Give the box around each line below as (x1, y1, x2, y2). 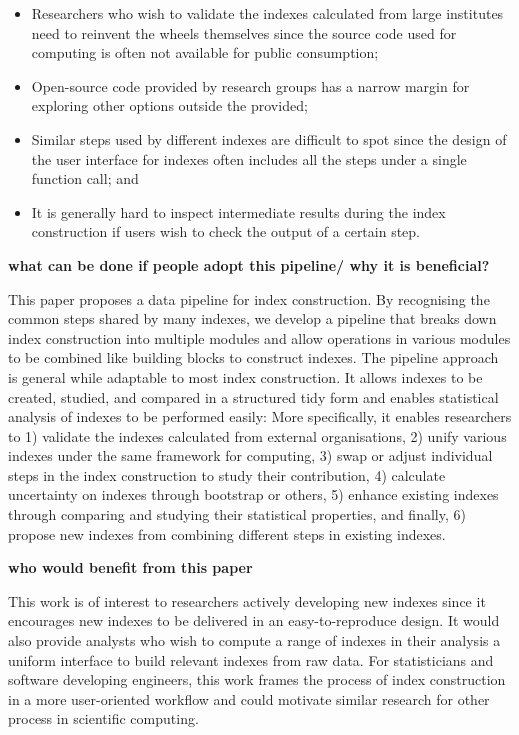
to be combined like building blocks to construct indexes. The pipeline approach (8, 347, 499, 368)
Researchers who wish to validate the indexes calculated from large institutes (31, 3, 504, 23)
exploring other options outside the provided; (31, 95, 308, 116)
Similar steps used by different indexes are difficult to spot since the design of (31, 128, 507, 149)
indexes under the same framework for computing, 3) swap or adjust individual (8, 445, 493, 466)
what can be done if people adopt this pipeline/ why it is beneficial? (8, 254, 490, 275)
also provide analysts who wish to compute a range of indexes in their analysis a (8, 630, 501, 651)
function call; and (31, 168, 139, 189)
